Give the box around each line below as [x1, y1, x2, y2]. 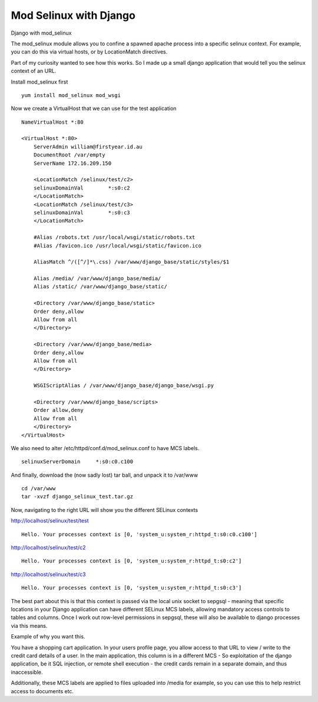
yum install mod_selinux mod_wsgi [21, 92, 121, 98]
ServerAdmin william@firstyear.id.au [33, 143, 143, 150]
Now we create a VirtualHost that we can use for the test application [11, 105, 177, 112]
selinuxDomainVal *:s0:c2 [33, 184, 131, 191]
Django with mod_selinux [11, 29, 72, 36]
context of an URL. [11, 68, 57, 75]
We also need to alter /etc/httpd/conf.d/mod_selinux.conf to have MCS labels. [11, 444, 200, 451]
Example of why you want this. [11, 633, 85, 640]
